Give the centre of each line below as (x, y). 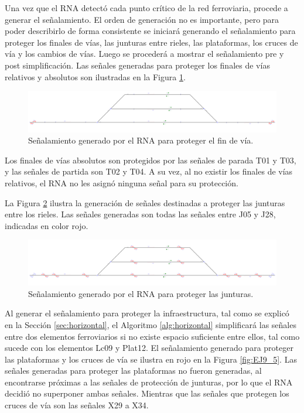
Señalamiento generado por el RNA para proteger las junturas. (141, 293)
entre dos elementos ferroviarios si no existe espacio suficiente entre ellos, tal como (152, 336)
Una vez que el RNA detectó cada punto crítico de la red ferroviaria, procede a (146, 8)
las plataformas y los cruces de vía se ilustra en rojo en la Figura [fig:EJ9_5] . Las (151, 359)
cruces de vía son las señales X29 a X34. (77, 405)
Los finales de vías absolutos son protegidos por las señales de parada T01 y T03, (151, 160)
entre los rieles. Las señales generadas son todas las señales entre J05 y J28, (140, 214)
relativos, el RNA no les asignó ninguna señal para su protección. (122, 182)
